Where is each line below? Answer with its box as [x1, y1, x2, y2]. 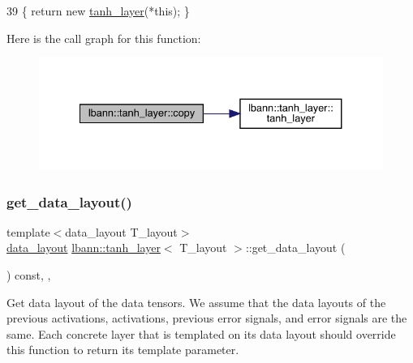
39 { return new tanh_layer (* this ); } [6, 2, 190, 19]
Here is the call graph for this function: [6, 29, 201, 46]
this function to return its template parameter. [6, 341, 239, 358]
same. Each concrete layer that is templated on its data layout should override [6, 325, 396, 342]
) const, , [6, 267, 51, 284]
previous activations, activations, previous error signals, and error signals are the [6, 310, 407, 327]
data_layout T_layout [65, 223, 178, 240]
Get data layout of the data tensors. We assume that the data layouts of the [6, 293, 386, 310]
